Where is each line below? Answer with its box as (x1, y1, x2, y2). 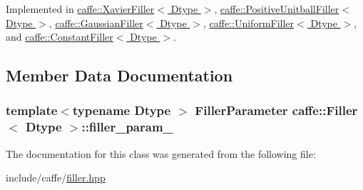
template (6, 101, 58, 119)
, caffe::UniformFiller (203, 15, 295, 30)
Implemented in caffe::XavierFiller (6, 1, 155, 16)
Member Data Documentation (6, 64, 233, 86)
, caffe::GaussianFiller (48, 15, 143, 30)
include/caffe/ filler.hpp (6, 170, 106, 185)
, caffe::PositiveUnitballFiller (214, 1, 339, 16)
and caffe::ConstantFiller (6, 29, 113, 44)
